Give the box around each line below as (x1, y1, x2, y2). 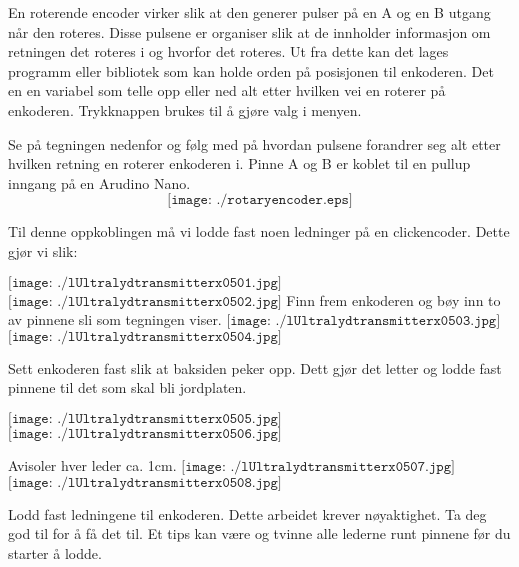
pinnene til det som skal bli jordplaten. (8, 377, 247, 398)
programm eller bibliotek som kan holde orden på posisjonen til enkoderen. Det (8, 60, 494, 81)
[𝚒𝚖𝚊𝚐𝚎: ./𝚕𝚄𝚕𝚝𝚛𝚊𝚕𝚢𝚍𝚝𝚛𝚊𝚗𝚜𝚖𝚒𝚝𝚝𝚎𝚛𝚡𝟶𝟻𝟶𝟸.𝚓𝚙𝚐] (8, 294, 282, 309)
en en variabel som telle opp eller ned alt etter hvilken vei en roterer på (8, 80, 446, 101)
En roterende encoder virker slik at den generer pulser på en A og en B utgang (8, 2, 491, 22)
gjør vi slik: (8, 240, 78, 261)
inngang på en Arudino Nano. (8, 172, 191, 193)
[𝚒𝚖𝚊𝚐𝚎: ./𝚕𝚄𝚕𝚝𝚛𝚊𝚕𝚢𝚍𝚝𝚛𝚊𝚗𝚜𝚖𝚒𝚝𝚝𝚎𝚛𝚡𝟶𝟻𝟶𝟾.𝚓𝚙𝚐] (8, 475, 282, 490)
